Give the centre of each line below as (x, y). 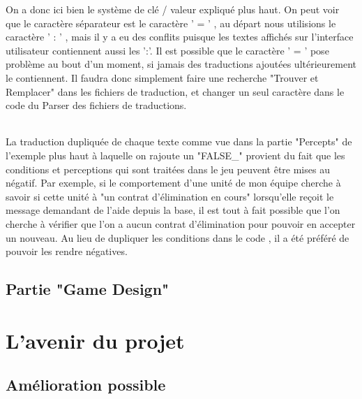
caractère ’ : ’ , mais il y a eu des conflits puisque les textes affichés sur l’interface (180, 37)
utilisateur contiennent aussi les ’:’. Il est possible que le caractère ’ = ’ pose (167, 50)
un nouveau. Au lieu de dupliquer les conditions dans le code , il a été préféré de (178, 237)
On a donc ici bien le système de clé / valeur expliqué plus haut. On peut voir (173, 9)
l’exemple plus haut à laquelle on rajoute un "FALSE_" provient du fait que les (175, 155)
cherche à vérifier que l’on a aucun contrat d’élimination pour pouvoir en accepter (181, 223)
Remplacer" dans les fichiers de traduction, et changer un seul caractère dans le (175, 91)
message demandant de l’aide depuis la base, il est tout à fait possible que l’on (173, 210)
